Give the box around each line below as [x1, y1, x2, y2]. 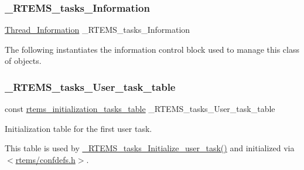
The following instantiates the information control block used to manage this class [5, 43, 299, 55]
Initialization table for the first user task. [5, 122, 152, 134]
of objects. [5, 55, 42, 67]
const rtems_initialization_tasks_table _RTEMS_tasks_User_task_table [5, 103, 275, 115]
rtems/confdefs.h [15, 154, 76, 165]
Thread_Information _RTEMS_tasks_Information [5, 23, 190, 36]
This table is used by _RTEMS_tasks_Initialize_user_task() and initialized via [5, 142, 295, 154]
